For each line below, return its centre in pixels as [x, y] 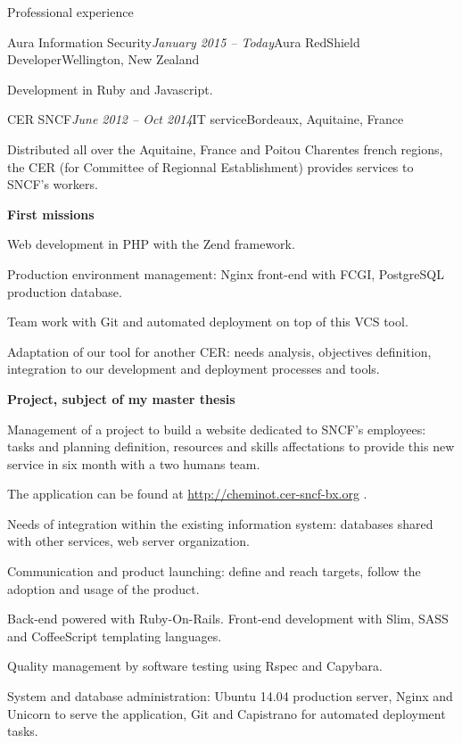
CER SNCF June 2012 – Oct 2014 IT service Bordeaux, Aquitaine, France [206, 119]
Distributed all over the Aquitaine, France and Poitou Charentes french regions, [225, 149]
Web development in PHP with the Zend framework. [151, 244]
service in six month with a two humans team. [134, 463]
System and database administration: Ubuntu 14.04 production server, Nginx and [230, 696]
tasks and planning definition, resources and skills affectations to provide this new [231, 446]
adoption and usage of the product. [103, 588]
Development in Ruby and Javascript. [110, 89]
